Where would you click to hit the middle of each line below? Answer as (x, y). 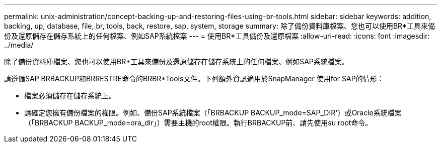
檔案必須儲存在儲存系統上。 (70, 96)
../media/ (19, 45)
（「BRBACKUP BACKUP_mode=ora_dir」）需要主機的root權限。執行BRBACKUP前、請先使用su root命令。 (198, 123)
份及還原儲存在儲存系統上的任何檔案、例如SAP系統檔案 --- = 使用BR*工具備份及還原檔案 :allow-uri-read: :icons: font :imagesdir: (217, 36)
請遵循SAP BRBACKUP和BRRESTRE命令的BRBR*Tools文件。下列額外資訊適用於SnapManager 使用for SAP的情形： (194, 79)
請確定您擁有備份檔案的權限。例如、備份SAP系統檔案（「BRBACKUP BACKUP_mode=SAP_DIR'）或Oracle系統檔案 (213, 113)
